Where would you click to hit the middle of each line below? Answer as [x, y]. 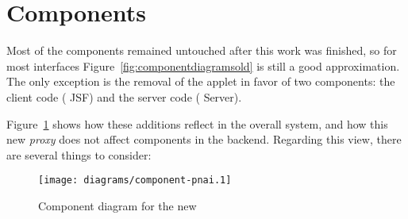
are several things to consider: [79, 154]
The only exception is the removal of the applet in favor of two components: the [201, 81]
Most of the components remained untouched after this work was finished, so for [202, 50]
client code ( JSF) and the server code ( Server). [124, 96]
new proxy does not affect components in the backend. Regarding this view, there [204, 139]
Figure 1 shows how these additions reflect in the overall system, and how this [197, 123]
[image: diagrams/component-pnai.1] [135, 181]
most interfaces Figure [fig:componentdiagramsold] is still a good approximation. [203, 65]
